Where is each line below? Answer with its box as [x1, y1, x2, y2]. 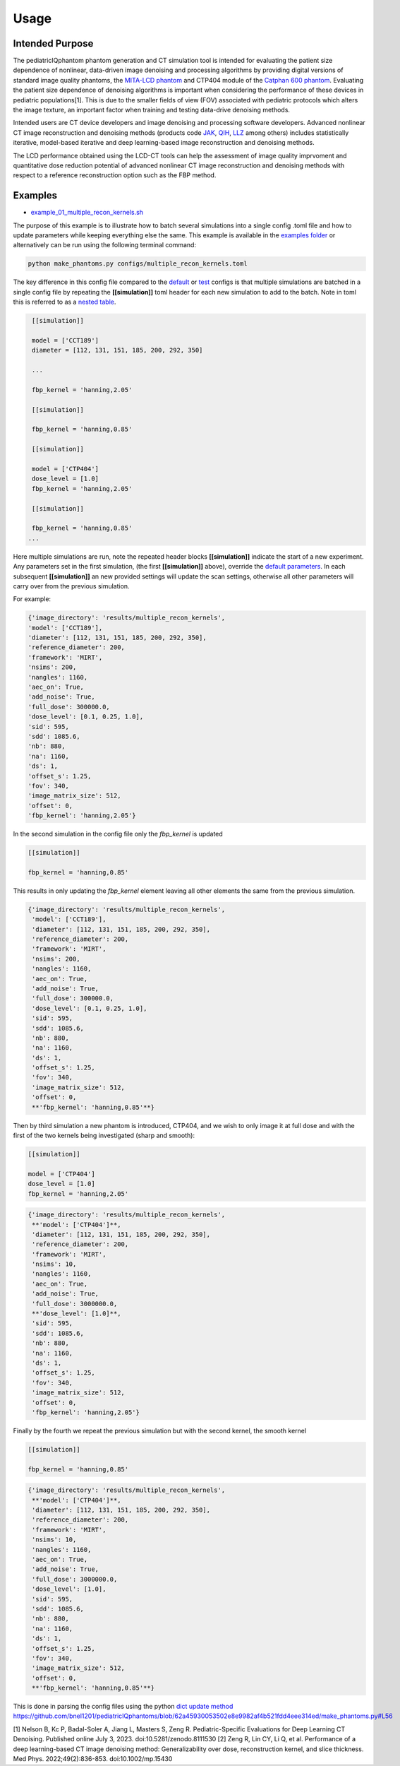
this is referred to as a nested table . [13, 297, 116, 307]
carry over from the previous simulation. [13, 581, 130, 590]
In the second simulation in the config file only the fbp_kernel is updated [13, 830, 224, 838]
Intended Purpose [13, 37, 94, 49]
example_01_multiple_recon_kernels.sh [30, 208, 144, 217]
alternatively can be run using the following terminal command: [13, 241, 197, 249]
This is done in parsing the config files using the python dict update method [13, 1702, 234, 1711]
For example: [13, 595, 51, 603]
